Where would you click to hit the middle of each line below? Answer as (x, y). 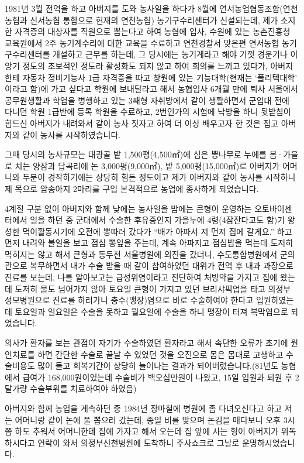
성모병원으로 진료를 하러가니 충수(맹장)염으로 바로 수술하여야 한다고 (129, 300)
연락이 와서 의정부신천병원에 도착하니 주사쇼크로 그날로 (139, 442)
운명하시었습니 (269, 442)
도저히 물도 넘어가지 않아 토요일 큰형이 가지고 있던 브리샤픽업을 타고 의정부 (153, 288)
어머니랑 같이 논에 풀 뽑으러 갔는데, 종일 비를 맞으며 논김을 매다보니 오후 (148, 419)
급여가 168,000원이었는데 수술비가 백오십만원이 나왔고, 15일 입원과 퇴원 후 (158, 377)
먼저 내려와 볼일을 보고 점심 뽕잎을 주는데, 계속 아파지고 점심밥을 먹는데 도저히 (149, 243)
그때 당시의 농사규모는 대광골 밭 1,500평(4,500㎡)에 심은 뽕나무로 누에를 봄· (144, 154)
